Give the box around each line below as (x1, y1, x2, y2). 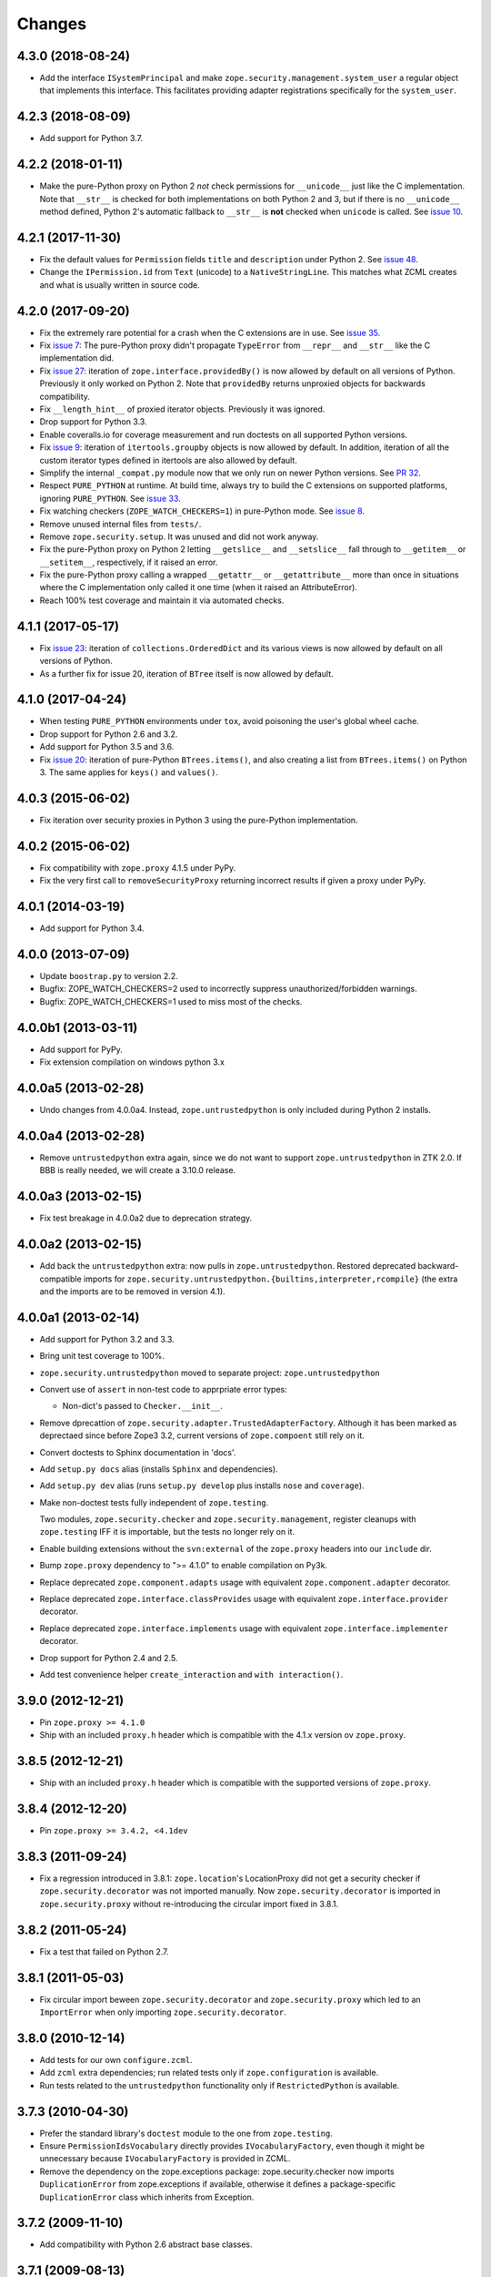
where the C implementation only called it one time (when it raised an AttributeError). (39, 582, 358, 593)
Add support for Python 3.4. (39, 923, 145, 934)
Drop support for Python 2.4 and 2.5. (39, 1652, 178, 1663)
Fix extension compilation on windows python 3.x (39, 1057, 225, 1067)
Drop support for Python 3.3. (39, 416, 147, 427)
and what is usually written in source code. (39, 279, 200, 291)
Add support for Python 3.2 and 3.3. (39, 1333, 175, 1344)
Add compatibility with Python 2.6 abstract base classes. (39, 2239, 254, 2250)
